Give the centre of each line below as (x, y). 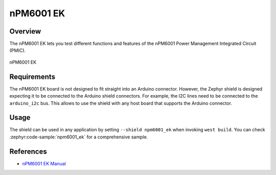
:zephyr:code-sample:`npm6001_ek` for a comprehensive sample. (79, 137)
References (28, 151)
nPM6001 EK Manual (44, 163)
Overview (25, 31)
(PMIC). (17, 50)
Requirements (32, 77)
